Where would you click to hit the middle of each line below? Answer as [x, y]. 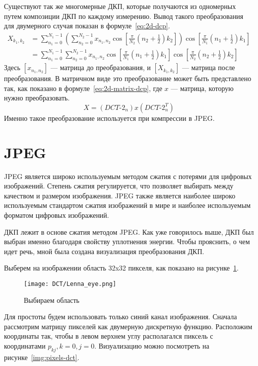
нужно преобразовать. [37, 98]
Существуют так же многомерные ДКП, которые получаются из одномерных [120, 6]
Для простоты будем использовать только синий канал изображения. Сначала [121, 317]
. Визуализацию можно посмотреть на [152, 345]
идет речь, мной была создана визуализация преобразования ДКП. [104, 251]
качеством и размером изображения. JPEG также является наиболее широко [120, 195]
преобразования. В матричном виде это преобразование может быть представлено [128, 78]
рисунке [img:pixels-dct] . [42, 357]
